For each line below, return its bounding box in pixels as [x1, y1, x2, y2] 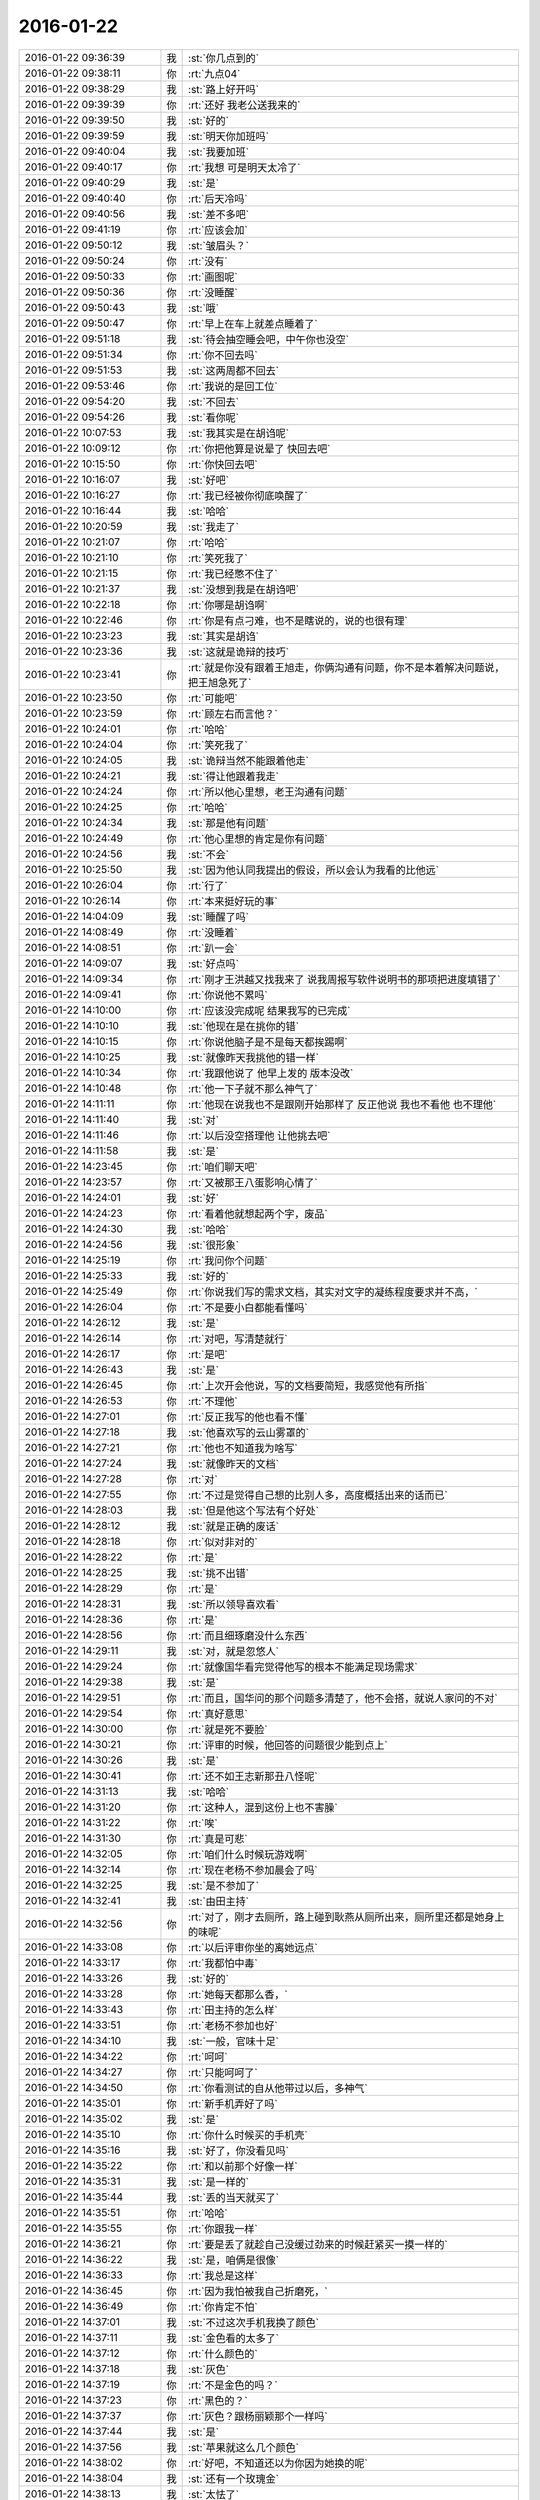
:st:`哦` [188, 301, 220, 315]
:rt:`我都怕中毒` [188, 1956, 259, 1970]
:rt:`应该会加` [188, 223, 249, 237]
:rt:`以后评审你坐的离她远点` [188, 1940, 319, 1954]
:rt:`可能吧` [188, 691, 239, 705]
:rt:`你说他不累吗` [188, 988, 269, 1002]
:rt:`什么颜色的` [188, 2346, 259, 2360]
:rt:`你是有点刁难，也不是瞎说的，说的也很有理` [188, 613, 409, 627]
